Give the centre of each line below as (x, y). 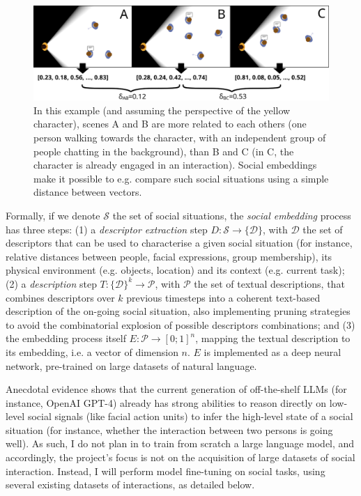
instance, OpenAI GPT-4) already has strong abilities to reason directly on (166, 402)
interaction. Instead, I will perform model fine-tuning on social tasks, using (166, 471)
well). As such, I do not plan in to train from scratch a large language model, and (180, 443)
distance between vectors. (88, 192)
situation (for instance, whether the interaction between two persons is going (169, 429)
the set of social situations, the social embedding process (232, 215)
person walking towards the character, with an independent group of (180, 137)
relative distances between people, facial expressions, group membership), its (169, 256)
